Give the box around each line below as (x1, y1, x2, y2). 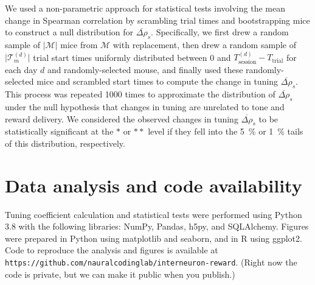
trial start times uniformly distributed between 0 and (33, 51, 231, 63)
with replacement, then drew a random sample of (112, 38, 296, 51)
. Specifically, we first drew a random (151, 26, 289, 38)
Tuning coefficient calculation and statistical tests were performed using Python (5, 208, 302, 220)
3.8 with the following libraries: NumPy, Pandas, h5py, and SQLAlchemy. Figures (5, 220, 309, 233)
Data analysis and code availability (5, 172, 302, 197)
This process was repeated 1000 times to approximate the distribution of (5, 88, 275, 100)
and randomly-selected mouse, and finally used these (47, 63, 243, 76)
